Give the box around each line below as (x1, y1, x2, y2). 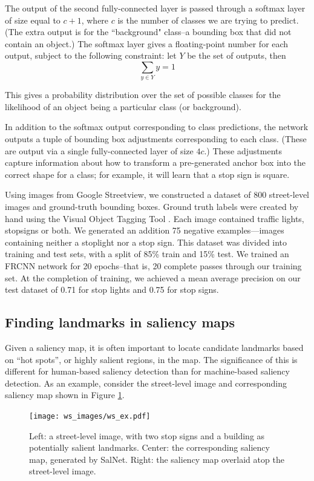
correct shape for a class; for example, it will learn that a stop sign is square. (5, 168, 290, 180)
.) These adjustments (204, 144, 283, 157)
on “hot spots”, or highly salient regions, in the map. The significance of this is (5, 353, 298, 365)
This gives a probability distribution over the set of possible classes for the (5, 88, 281, 101)
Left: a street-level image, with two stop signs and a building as (29, 429, 265, 442)
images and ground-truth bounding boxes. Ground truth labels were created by (5, 200, 299, 213)
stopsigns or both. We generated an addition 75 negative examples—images (5, 224, 284, 237)
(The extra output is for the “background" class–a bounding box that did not (5, 25, 292, 38)
